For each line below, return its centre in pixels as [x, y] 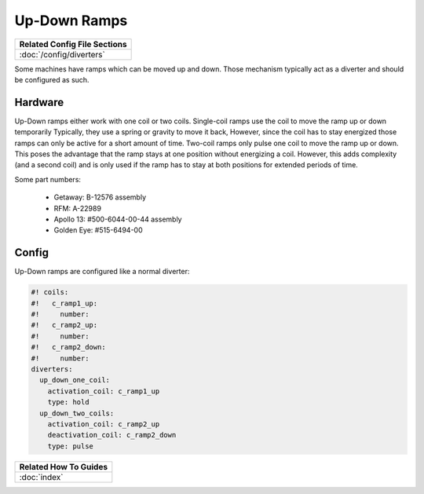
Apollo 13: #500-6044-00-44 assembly [118, 219]
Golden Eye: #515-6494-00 [98, 230]
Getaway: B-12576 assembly [100, 197]
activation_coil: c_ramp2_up [104, 424]
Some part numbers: [48, 179]
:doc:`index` [41, 477]
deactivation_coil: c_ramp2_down [112, 435]
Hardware [39, 102]
